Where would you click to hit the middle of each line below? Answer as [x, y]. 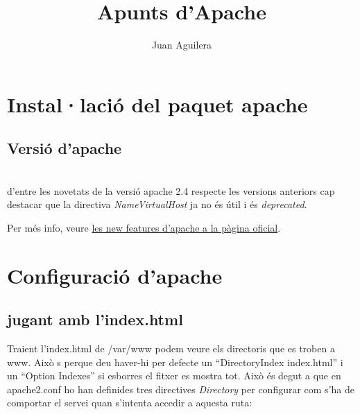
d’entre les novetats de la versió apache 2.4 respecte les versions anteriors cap [171, 190]
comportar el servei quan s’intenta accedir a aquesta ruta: [130, 403]
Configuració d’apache [115, 275]
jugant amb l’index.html [95, 319]
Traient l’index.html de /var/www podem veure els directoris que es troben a [171, 348]
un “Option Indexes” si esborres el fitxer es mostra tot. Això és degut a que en [174, 376]
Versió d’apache [65, 148]
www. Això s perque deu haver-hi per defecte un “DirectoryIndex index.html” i [175, 362]
